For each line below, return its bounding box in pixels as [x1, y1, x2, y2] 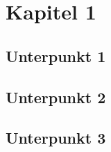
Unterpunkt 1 [6, 45, 106, 66]
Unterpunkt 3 [6, 127, 106, 149]
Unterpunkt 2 [6, 86, 106, 107]
